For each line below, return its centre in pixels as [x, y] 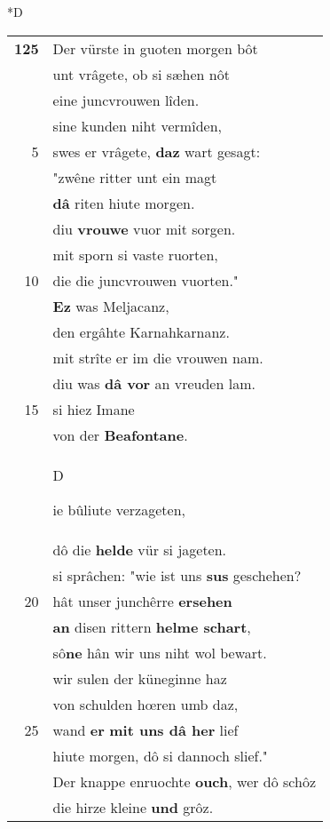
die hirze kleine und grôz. [133, 807]
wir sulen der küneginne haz [140, 678]
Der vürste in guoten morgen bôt [155, 48]
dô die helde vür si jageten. [140, 549]
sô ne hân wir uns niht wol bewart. [160, 652]
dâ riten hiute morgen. [124, 203]
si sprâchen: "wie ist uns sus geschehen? [177, 575]
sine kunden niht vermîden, [137, 125]
